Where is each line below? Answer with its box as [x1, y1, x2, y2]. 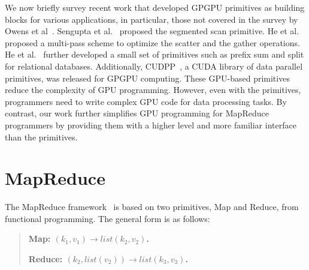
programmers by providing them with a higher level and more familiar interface [5, 118, 296, 131]
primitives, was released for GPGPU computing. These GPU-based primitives [5, 71, 290, 84]
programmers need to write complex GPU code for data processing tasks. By [5, 95, 287, 107]
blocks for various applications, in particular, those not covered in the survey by [5, 13, 298, 25]
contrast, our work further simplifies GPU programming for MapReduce [5, 107, 269, 119]
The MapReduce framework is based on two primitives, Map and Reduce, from [5, 200, 299, 213]
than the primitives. [5, 130, 78, 143]
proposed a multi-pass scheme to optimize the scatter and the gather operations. [5, 36, 300, 49]
